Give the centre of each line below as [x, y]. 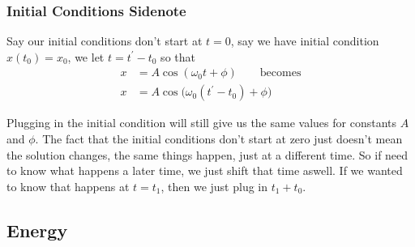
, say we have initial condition [305, 41]
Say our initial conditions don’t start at [105, 41]
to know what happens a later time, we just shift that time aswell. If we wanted [205, 170]
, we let [86, 56]
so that [178, 56]
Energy [37, 230]
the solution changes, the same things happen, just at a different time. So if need [207, 154]
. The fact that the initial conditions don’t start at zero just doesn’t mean [219, 139]
